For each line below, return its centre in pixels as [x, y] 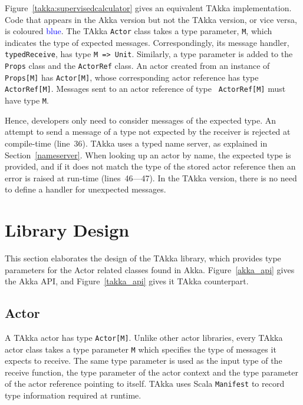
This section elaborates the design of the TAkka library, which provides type [143, 258]
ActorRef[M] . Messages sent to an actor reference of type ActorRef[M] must [145, 89]
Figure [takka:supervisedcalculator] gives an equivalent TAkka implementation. [148, 8]
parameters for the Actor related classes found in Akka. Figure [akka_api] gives [150, 269]
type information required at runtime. [73, 395]
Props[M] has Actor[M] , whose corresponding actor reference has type [132, 77]
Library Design [67, 230]
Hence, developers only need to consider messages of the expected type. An [141, 120]
